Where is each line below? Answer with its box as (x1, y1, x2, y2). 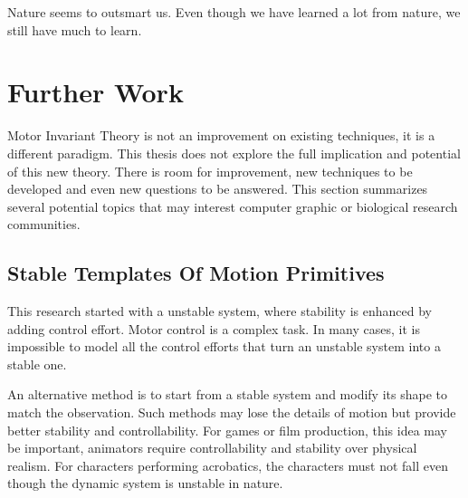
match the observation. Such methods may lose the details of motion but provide (7, 403, 456, 422)
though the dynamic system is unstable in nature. (7, 474, 283, 493)
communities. (7, 215, 81, 234)
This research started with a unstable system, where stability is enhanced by (7, 302, 432, 321)
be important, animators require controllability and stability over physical (7, 438, 417, 457)
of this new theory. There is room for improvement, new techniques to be (7, 161, 413, 180)
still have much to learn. (7, 20, 142, 39)
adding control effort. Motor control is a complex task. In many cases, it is (7, 319, 420, 338)
